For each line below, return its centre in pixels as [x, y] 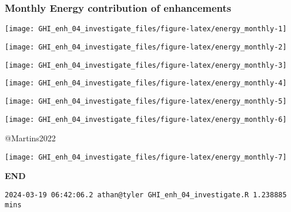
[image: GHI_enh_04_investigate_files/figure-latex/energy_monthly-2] [146, 47]
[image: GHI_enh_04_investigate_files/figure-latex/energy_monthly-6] [146, 119]
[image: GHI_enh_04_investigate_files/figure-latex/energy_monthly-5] [146, 101]
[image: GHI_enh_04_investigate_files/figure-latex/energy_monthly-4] [146, 83]
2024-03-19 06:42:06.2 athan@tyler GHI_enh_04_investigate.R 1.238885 [146, 195]
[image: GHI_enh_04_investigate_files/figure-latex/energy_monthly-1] [146, 29]
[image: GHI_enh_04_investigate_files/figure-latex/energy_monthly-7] [146, 157]
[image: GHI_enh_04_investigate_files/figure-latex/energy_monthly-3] [146, 65]
